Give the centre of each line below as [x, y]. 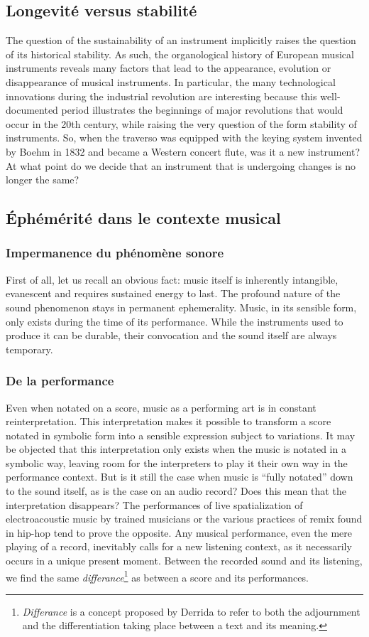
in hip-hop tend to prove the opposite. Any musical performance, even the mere [179, 532]
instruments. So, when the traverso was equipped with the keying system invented [184, 138]
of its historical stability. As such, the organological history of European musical [180, 54]
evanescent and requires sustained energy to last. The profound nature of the [173, 293]
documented [32, 110]
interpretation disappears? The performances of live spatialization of [154, 504]
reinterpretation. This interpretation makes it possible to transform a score [169, 421]
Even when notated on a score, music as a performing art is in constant [161, 407]
